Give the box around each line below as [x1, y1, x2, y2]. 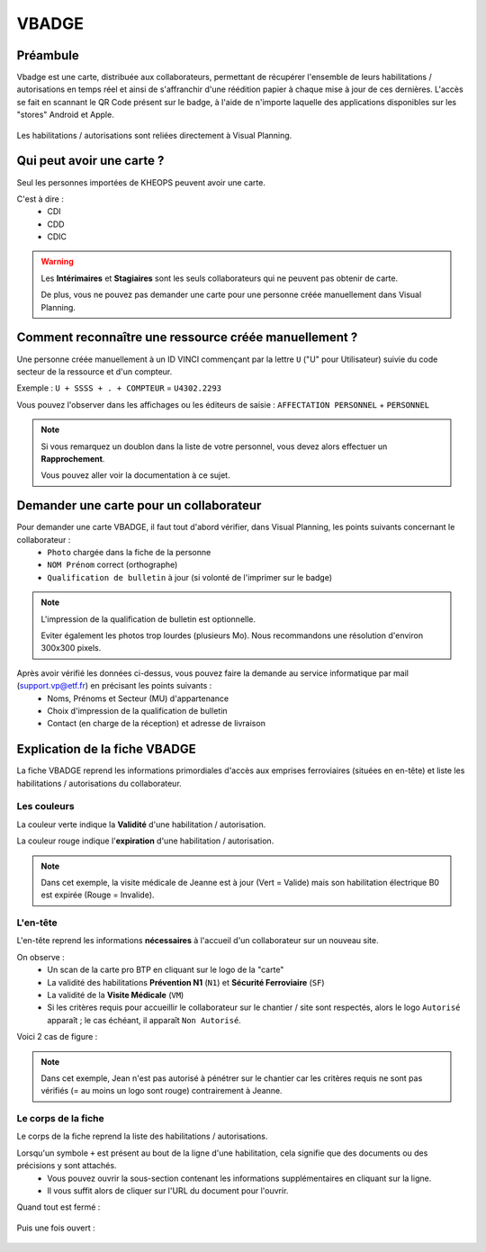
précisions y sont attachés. [16, 1160, 117, 1171]
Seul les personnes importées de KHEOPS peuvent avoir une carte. [16, 176, 265, 188]
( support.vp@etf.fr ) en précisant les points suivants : [16, 680, 212, 691]
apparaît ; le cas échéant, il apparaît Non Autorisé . [47, 1014, 242, 1025]
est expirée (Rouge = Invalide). [40, 889, 155, 900]
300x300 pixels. [40, 643, 102, 653]
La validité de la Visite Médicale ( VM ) [47, 989, 184, 1000]
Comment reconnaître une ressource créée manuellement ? [16, 329, 358, 346]
